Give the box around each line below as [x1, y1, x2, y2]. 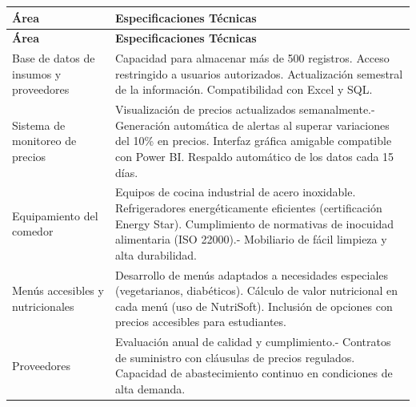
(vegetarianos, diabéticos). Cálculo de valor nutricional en [115, 282, 398, 299]
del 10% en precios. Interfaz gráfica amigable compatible [115, 132, 392, 149]
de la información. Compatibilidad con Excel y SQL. [115, 81, 373, 98]
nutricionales [12, 297, 74, 314]
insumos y [12, 65, 62, 82]
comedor [12, 223, 54, 240]
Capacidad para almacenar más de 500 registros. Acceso [115, 50, 390, 66]
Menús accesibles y [12, 282, 104, 299]
